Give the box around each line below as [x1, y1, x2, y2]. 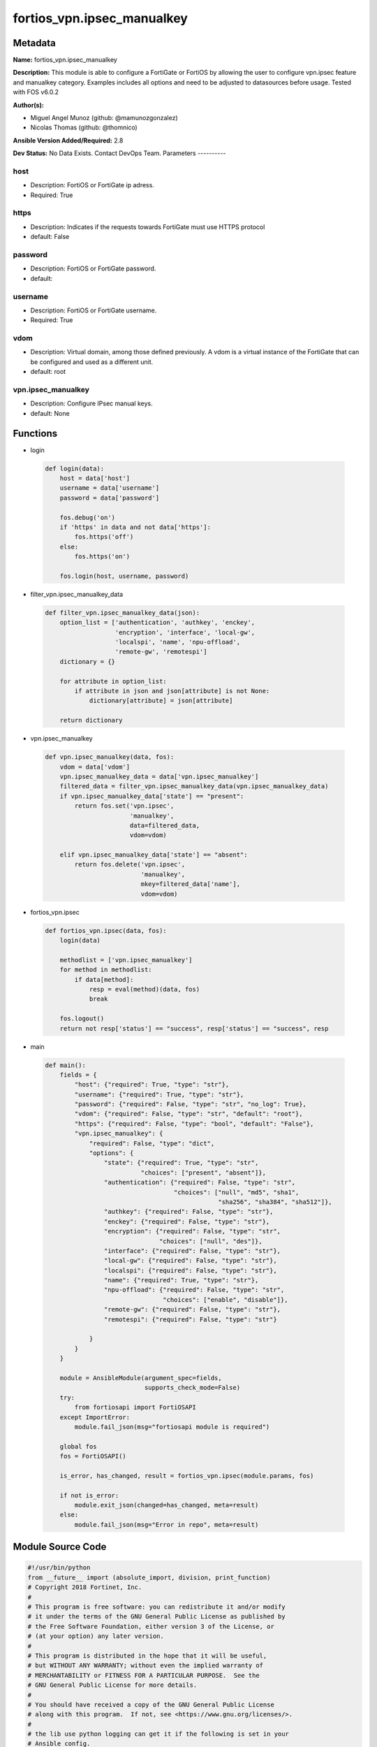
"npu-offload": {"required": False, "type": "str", [103, 1286, 285, 1294]
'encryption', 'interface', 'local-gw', [114, 628, 256, 636]
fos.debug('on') [59, 514, 115, 521]
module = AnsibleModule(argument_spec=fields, [59, 1374, 223, 1382]
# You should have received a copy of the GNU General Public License [27, 1700, 275, 1709]
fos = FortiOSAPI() [59, 1452, 127, 1460]
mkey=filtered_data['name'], [140, 880, 241, 888]
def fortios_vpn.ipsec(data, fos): [45, 927, 167, 934]
